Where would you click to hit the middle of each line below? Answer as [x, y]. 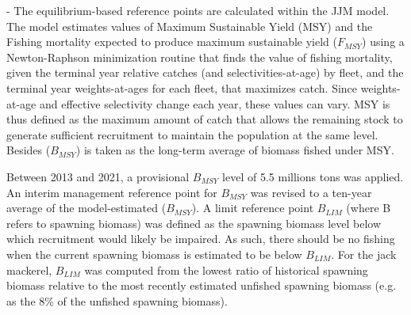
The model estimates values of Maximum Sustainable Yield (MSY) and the [190, 26]
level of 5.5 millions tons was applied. [313, 176]
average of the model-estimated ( [86, 208]
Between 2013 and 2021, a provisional [98, 176]
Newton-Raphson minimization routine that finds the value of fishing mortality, [200, 57]
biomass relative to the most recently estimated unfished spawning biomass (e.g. [202, 285]
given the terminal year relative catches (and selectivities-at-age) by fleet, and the [205, 72]
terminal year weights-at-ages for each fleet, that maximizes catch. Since [182, 87]
